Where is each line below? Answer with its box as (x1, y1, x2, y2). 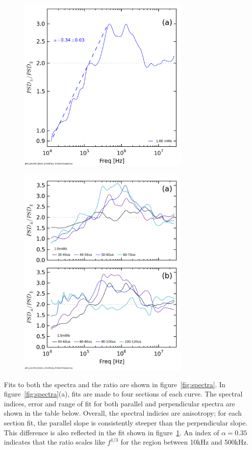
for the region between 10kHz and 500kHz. (121, 437, 249, 447)
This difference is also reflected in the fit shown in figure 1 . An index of (4, 427, 219, 437)
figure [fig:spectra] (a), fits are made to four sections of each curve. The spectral (4, 389, 243, 399)
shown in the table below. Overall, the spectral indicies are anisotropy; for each (4, 408, 242, 418)
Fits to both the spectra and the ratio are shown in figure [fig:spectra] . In (4, 379, 226, 389)
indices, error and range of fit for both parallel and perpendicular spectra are (4, 398, 235, 408)
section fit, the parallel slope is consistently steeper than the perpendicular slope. (4, 418, 248, 428)
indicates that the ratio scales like (4, 437, 105, 447)
